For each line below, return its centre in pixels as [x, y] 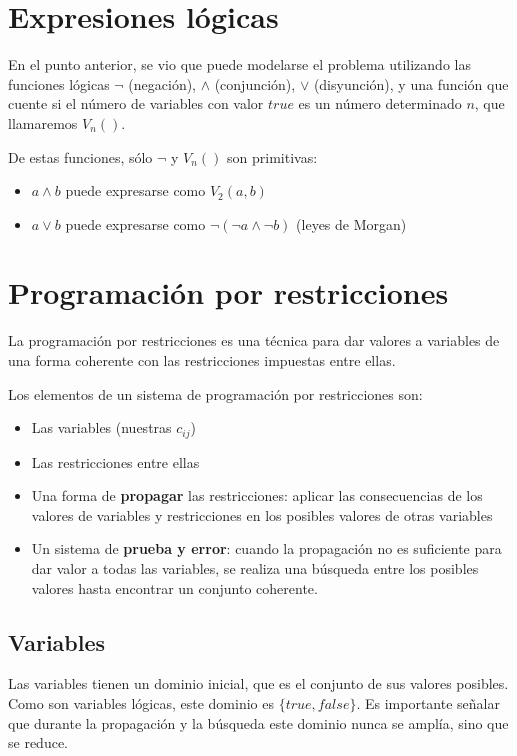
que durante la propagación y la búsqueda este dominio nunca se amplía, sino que [258, 722]
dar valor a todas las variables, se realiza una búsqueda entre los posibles [255, 568]
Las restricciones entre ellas [115, 461]
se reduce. [38, 742]
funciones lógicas [59, 83]
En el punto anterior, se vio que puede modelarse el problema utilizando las [239, 64]
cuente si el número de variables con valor [136, 103]
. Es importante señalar [428, 703]
